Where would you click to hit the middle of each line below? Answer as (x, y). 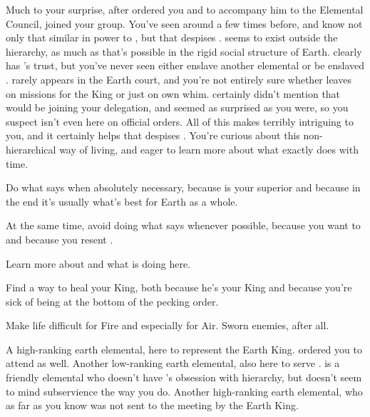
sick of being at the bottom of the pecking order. (112, 301)
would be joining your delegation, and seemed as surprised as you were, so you (177, 107)
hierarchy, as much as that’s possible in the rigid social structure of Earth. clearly (184, 51)
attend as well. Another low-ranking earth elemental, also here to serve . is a (173, 363)
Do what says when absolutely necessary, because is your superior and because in (183, 187)
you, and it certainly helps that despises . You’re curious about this (153, 135)
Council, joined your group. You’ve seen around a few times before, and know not (184, 23)
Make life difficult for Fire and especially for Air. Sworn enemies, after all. (168, 325)
